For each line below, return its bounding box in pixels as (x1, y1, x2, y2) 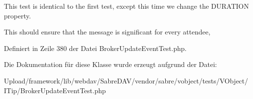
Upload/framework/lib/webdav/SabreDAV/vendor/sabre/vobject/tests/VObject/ (4, 75, 248, 85)
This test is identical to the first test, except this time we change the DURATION (4, 1, 249, 11)
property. (4, 10, 31, 20)
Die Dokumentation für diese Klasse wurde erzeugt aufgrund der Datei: (4, 59, 217, 69)
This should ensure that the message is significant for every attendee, (4, 27, 211, 37)
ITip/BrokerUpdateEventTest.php (4, 85, 106, 95)
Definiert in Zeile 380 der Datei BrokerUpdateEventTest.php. (4, 43, 187, 53)
